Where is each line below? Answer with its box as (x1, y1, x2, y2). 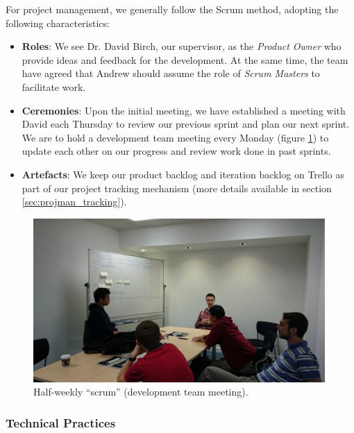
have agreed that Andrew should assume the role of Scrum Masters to (22, 66, 320, 80)
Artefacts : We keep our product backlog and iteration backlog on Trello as (22, 167, 345, 181)
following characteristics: (6, 15, 110, 30)
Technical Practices (6, 414, 116, 431)
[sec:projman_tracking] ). (22, 194, 127, 209)
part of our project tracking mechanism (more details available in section (22, 180, 332, 195)
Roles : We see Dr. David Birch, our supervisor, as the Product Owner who (22, 39, 342, 53)
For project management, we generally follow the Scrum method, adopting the (6, 2, 339, 16)
